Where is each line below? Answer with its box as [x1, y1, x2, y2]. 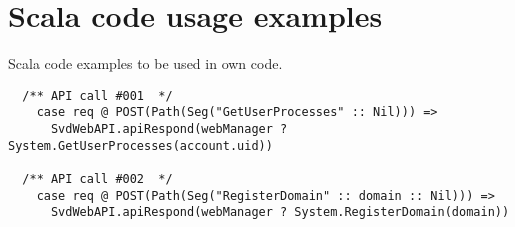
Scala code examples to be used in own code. [8, 53, 283, 74]
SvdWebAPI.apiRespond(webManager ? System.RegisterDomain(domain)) [50, 205, 510, 220]
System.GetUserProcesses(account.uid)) [8, 138, 273, 153]
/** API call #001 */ [22, 88, 173, 103]
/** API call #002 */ [22, 172, 173, 186]
